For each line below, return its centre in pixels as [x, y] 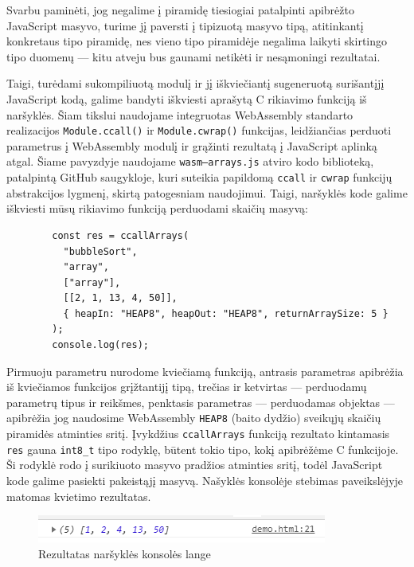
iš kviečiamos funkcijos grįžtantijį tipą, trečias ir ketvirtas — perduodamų [187, 387]
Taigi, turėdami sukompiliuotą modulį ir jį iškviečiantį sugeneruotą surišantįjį [195, 83]
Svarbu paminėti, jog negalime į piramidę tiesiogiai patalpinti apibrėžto [180, 10]
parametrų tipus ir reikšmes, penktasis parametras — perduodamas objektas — [201, 402]
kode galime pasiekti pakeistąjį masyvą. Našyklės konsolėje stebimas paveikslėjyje [205, 480]
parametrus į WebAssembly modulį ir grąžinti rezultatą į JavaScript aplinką [192, 145]
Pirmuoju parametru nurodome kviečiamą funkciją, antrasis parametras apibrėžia [205, 371]
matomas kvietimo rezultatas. [79, 496]
